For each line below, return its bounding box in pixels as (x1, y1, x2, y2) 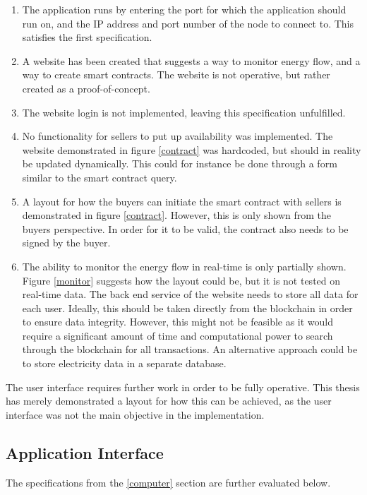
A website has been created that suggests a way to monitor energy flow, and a (22, 53, 361, 68)
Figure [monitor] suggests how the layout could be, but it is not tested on (22, 273, 341, 287)
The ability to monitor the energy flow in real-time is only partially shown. (22, 258, 347, 273)
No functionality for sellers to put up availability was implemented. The (22, 129, 333, 143)
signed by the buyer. (22, 235, 111, 250)
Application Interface (6, 441, 164, 463)
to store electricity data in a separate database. (22, 356, 227, 371)
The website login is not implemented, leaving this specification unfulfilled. (22, 105, 346, 119)
